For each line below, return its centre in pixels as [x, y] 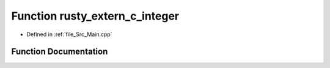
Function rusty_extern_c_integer [95, 16]
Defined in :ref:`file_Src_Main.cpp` [69, 34]
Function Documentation [60, 52]
